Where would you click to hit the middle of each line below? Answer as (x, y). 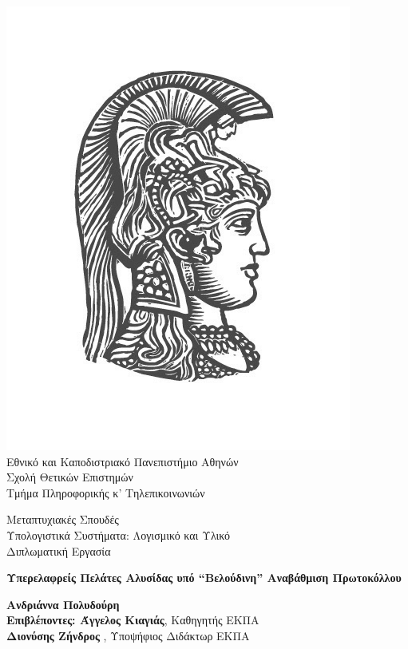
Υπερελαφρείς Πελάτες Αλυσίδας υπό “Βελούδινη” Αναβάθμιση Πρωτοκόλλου (204, 578)
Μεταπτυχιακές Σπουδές (63, 519)
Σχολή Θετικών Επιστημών (70, 477)
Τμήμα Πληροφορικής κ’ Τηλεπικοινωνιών (106, 492)
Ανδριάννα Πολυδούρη (63, 604)
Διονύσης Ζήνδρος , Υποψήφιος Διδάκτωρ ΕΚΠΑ (128, 635)
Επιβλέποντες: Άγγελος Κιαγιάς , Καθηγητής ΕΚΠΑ (133, 620)
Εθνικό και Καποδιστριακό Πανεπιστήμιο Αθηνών (123, 461)
